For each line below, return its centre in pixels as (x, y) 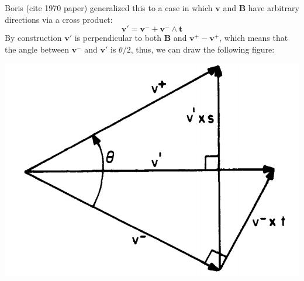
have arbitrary (274, 8)
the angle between (37, 49)
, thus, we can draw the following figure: (203, 49)
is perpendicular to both (118, 38)
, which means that (254, 38)
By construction (33, 38)
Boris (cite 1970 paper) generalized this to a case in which (109, 8)
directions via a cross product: (59, 19)
